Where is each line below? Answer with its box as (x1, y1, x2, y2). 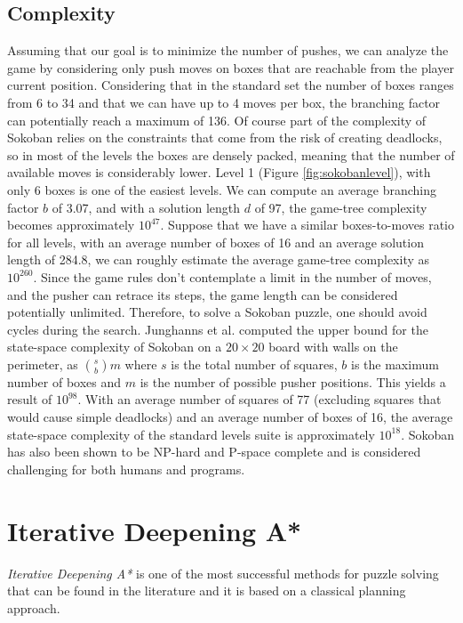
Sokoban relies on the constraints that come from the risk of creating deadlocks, (7, 128, 443, 147)
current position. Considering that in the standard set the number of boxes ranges (7, 76, 454, 94)
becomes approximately (7, 215, 135, 234)
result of (7, 390, 52, 409)
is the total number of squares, (171, 354, 338, 373)
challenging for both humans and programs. (7, 459, 245, 478)
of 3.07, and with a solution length (52, 198, 241, 216)
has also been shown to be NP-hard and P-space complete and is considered (7, 442, 421, 461)
